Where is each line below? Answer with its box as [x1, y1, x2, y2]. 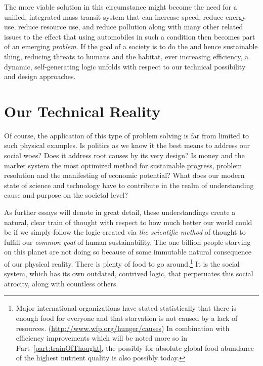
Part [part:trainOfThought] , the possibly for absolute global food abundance [16, 342, 254, 353]
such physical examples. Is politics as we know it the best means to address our [4, 140, 250, 151]
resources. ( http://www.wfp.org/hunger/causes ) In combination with [16, 322, 230, 333]
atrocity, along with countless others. [4, 278, 118, 288]
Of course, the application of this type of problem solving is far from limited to [4, 130, 249, 140]
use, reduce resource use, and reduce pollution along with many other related [4, 21, 243, 32]
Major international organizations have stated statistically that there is [16, 303, 237, 313]
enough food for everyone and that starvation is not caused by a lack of [16, 313, 238, 323]
